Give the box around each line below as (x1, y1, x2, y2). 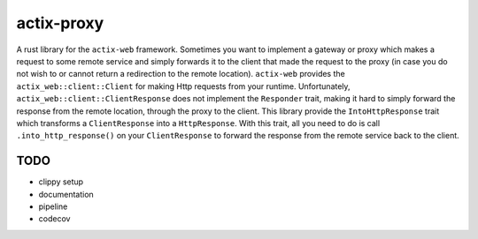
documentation (38, 189, 95, 199)
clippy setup (38, 176, 84, 187)
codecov (38, 213, 71, 224)
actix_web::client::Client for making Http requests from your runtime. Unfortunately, (16, 80, 351, 92)
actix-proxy (16, 13, 104, 33)
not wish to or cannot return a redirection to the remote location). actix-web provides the (16, 69, 345, 79)
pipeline (38, 201, 68, 212)
